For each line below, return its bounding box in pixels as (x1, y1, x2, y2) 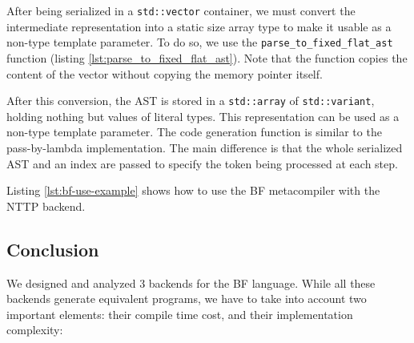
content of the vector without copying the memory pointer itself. (6, 65, 323, 82)
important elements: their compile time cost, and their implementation (6, 305, 353, 322)
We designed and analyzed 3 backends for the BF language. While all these (6, 274, 376, 291)
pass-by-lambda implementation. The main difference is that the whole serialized (6, 139, 403, 155)
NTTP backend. (6, 197, 86, 214)
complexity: (6, 321, 63, 338)
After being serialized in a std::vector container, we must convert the (6, 2, 356, 18)
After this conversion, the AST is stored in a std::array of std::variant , (6, 92, 375, 109)
